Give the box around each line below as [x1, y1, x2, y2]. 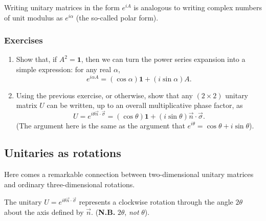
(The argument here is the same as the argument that [16, 120, 185, 130]
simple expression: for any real [16, 64, 112, 74]
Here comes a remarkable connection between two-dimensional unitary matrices [4, 169, 254, 180]
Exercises [4, 34, 43, 47]
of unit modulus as [4, 12, 63, 23]
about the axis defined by [4, 206, 84, 217]
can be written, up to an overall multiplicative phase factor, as [47, 100, 243, 110]
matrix [16, 100, 37, 110]
